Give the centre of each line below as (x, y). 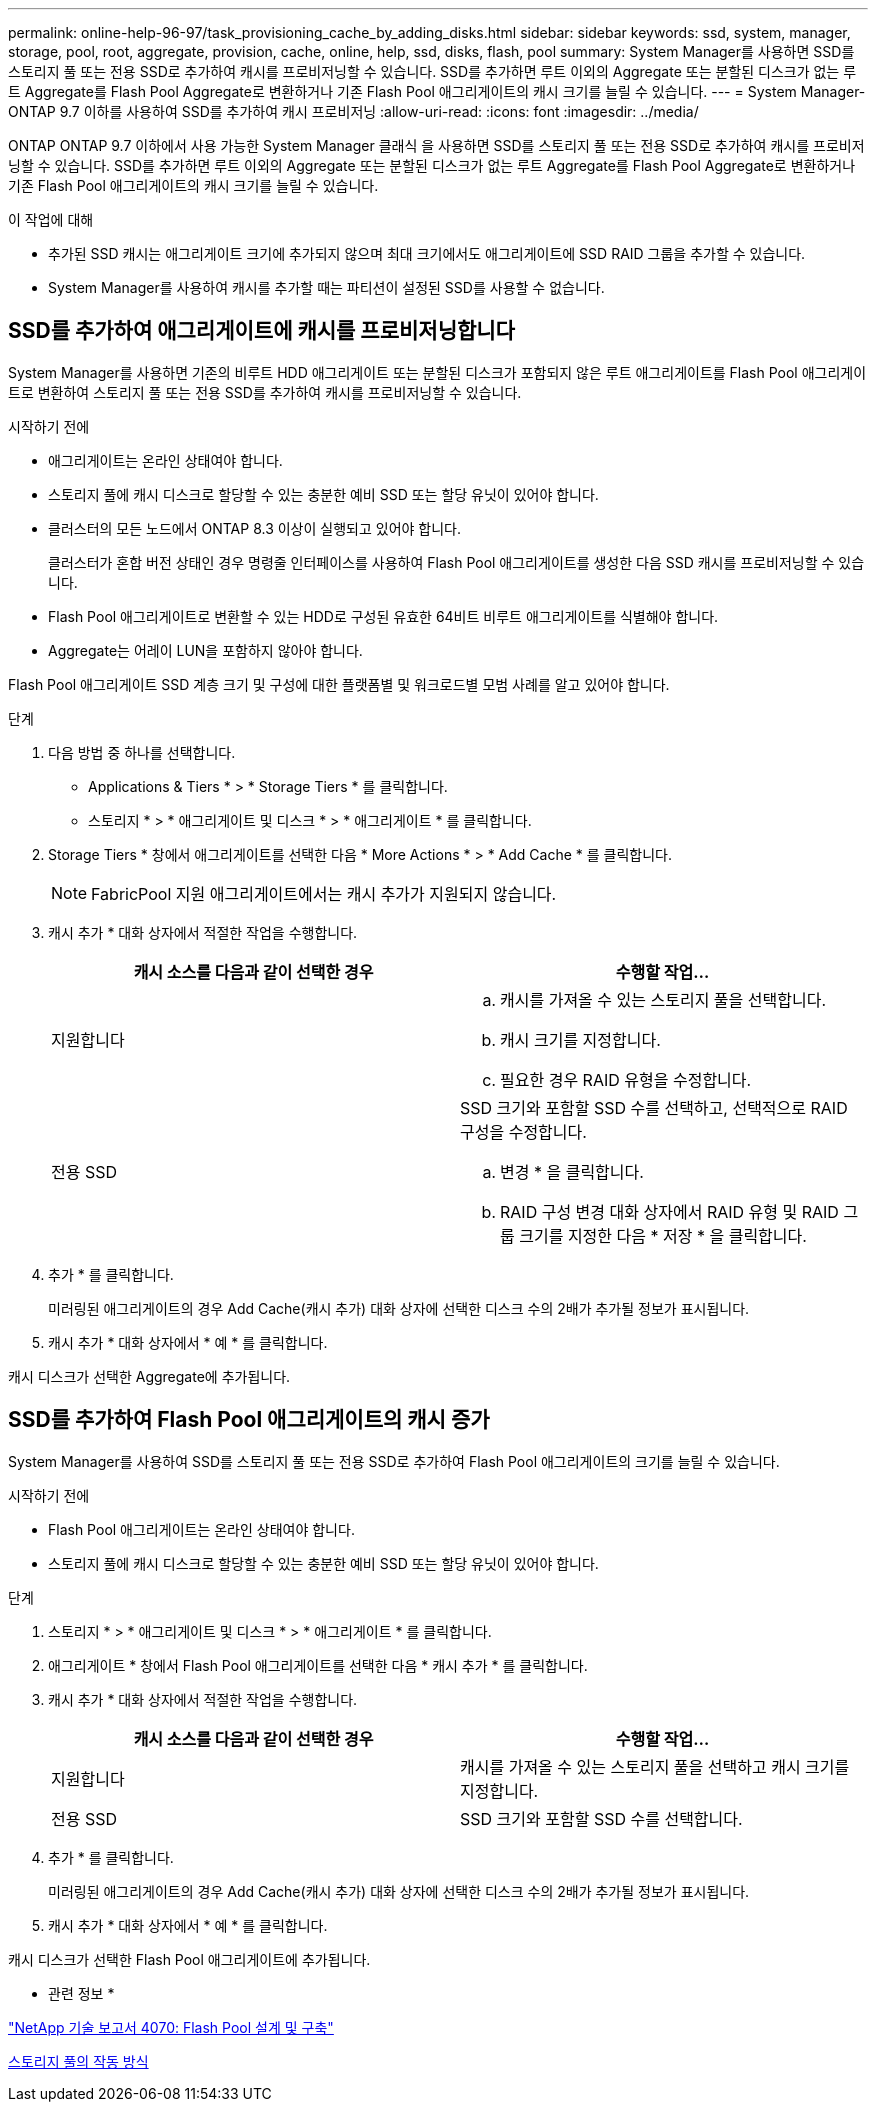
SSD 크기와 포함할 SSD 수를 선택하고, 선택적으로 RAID (654, 1107)
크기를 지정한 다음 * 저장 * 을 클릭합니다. (663, 1235)
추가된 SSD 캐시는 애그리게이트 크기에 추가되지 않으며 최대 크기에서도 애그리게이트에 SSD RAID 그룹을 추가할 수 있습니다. (427, 253)
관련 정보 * (81, 1993)
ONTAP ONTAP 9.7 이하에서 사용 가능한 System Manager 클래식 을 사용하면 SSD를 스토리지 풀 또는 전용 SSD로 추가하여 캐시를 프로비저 (436, 145)
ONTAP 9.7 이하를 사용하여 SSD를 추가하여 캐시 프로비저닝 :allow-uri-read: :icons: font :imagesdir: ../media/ (353, 111)
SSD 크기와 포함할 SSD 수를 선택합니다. (601, 1818)
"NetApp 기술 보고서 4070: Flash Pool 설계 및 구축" (171, 2027)
